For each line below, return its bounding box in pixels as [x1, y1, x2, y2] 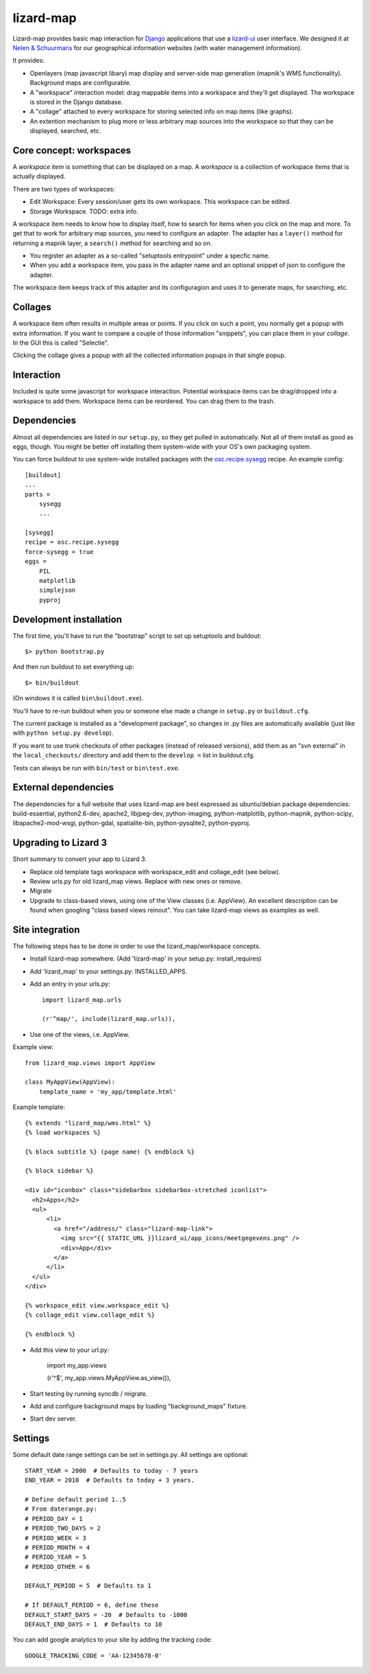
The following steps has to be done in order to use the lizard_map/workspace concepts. [12, 942, 261, 950]
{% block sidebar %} [25, 1167, 94, 1175]
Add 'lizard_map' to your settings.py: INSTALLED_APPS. [29, 967, 188, 975]
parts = [25, 490, 51, 498]
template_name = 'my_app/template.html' [38, 1088, 177, 1095]
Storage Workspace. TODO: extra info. [29, 207, 138, 216]
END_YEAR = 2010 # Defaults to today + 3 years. [25, 1476, 195, 1484]
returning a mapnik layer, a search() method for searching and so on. [12, 239, 212, 247]
